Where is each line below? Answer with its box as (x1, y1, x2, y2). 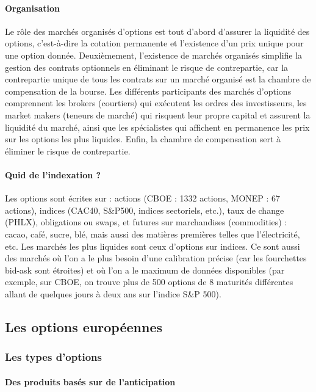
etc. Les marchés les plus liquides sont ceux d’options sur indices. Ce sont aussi (5, 239, 300, 252)
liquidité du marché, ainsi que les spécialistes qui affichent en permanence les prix (5, 120, 310, 133)
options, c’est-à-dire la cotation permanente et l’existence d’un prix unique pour (5, 37, 304, 49)
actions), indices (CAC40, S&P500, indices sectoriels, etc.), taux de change (5, 203, 284, 216)
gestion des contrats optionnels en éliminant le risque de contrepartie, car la (5, 60, 289, 73)
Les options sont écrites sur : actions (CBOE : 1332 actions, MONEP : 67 (5, 192, 281, 205)
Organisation (5, 1, 60, 14)
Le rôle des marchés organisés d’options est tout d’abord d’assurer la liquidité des (5, 24, 310, 37)
